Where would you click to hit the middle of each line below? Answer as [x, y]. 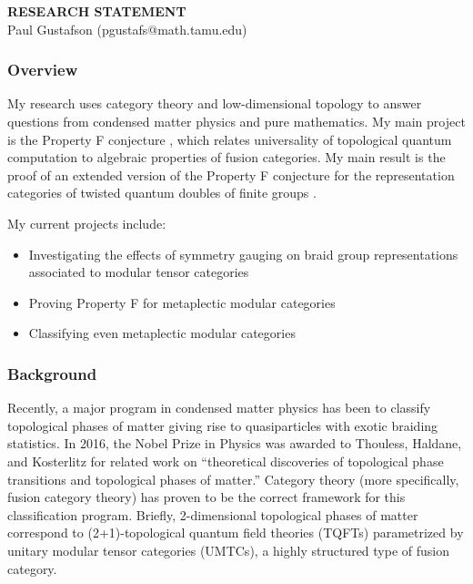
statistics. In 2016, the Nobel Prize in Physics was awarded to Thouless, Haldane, [235, 443]
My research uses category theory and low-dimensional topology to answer [215, 103]
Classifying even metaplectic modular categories [162, 333]
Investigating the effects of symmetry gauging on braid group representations [243, 254]
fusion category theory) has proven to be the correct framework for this [206, 497]
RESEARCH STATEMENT [97, 11]
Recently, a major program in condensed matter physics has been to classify [219, 408]
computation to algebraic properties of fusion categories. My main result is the [226, 157]
